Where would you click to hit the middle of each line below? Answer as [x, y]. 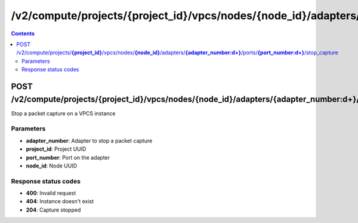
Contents [23, 33]
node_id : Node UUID [52, 166]
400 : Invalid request [51, 193]
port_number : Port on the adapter [68, 157]
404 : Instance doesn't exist [60, 201]
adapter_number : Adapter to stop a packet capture [89, 140]
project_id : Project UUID [56, 149]
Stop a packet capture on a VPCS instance [63, 113]
